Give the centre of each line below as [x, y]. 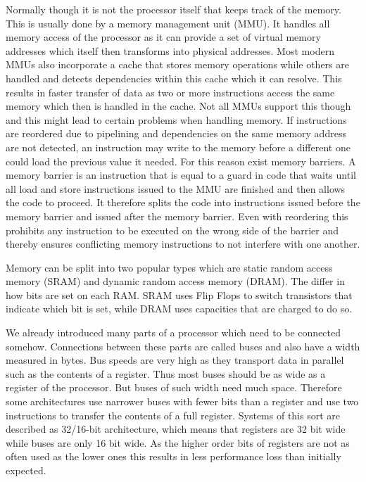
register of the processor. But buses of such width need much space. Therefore [174, 387]
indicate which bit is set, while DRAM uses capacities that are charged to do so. [179, 309]
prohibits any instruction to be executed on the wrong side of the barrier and [172, 230]
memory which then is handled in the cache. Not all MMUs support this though [178, 106]
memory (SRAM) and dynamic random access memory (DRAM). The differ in [175, 281]
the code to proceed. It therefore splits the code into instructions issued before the [183, 202]
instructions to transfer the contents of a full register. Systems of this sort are [173, 415]
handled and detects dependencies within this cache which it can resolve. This [174, 78]
